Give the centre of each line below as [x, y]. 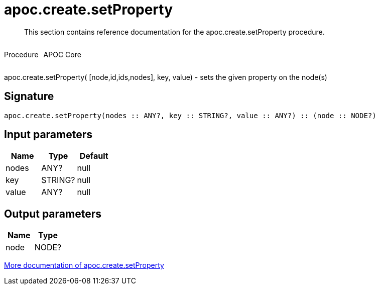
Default [94, 156]
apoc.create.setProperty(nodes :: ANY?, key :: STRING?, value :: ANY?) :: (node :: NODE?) [190, 115]
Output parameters [53, 214]
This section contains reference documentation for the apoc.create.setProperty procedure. [174, 32]
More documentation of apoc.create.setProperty [84, 265]
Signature [29, 97]
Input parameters [48, 135]
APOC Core [62, 54]
